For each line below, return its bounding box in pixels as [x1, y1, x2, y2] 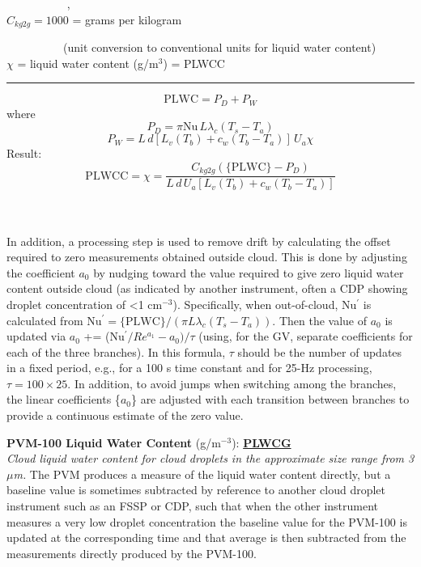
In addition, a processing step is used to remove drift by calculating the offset [6, 232, 391, 249]
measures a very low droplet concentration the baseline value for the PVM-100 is [6, 513, 407, 530]
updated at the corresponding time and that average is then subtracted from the [6, 529, 406, 546]
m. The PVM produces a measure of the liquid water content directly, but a [13, 465, 391, 482]
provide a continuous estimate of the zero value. [6, 407, 244, 424]
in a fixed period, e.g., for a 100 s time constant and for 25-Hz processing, [6, 359, 372, 376]
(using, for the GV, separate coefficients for [198, 328, 413, 345]
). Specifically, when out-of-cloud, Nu [172, 295, 357, 312]
